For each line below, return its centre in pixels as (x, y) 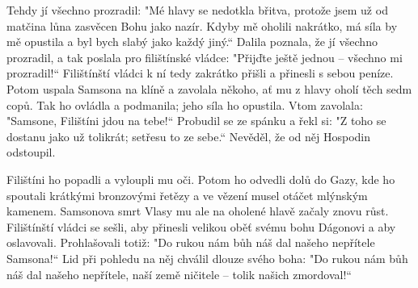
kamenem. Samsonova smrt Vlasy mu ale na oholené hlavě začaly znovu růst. (198, 211)
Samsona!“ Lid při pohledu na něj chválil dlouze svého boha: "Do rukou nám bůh (207, 258)
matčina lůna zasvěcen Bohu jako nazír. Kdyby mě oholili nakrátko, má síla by (202, 25)
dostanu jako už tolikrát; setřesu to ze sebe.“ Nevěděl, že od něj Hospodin (188, 136)
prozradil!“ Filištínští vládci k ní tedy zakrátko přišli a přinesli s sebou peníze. (200, 73)
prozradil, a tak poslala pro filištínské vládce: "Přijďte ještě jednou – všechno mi (205, 57)
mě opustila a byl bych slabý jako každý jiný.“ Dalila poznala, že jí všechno (192, 42)
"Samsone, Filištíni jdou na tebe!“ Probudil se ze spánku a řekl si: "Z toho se (196, 121)
